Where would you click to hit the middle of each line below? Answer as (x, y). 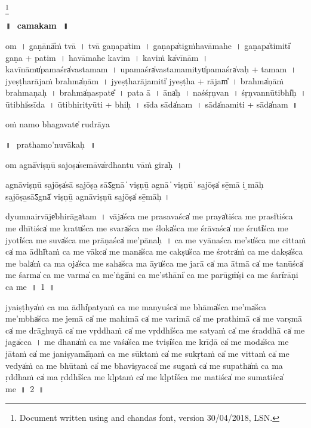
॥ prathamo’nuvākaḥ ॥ (51, 144)
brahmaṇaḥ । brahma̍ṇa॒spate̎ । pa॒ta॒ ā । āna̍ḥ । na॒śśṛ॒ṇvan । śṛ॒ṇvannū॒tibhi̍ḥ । (156, 92)
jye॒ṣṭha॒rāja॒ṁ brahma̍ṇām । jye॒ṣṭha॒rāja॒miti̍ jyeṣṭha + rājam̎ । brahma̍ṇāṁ (145, 80)
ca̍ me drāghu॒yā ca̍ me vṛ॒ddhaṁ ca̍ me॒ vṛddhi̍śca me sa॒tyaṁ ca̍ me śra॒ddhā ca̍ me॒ (155, 330)
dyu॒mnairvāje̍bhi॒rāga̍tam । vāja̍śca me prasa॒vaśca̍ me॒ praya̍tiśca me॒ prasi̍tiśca (149, 216)
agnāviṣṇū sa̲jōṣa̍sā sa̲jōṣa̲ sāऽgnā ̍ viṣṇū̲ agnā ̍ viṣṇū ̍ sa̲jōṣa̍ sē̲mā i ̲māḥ (135, 184)
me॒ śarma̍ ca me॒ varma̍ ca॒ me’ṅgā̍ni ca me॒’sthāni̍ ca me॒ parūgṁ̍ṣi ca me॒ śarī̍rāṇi (152, 275)
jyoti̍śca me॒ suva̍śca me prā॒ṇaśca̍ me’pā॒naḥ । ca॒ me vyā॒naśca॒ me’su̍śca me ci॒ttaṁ (156, 239)
